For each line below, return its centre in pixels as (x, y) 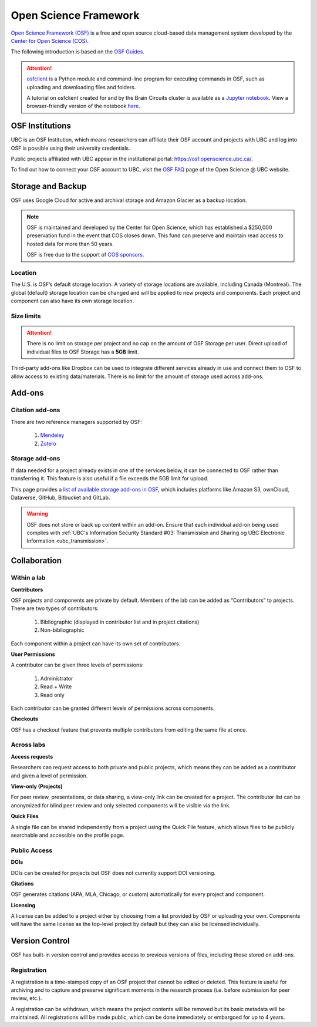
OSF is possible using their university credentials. (70, 148)
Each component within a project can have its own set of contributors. (96, 644)
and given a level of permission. (49, 776)
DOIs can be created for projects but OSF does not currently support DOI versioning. (113, 873)
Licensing (23, 905)
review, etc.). (26, 998)
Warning (37, 514)
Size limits (26, 316)
